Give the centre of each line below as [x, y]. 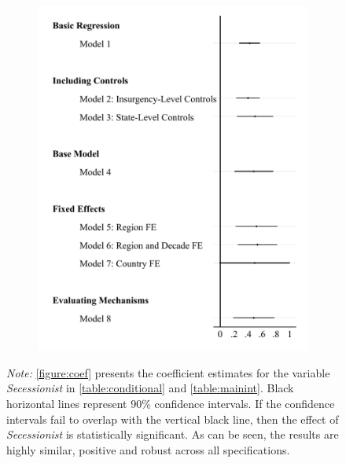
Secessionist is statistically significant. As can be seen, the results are [173, 434]
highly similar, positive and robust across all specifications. [148, 449]
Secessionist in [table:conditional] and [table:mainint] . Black [150, 388]
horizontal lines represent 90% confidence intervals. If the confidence [171, 403]
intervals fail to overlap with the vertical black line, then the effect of [173, 419]
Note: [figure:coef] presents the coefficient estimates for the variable [168, 372]
